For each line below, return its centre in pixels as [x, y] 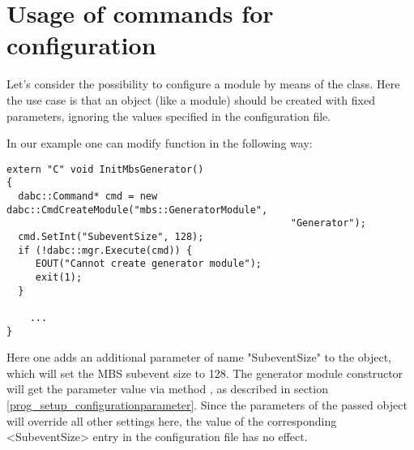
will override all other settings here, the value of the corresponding [172, 420]
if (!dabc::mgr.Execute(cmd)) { [105, 250]
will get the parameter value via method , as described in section [167, 389]
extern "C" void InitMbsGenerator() [105, 169]
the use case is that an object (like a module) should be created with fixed [191, 99]
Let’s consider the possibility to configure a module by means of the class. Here [203, 84]
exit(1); [59, 277]
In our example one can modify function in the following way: [160, 143]
